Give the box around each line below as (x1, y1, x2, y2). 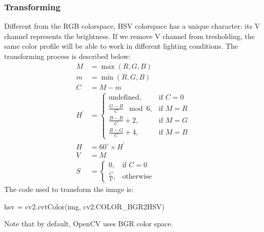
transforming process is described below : (4, 51, 131, 61)
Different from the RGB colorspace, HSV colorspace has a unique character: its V (4, 21, 260, 31)
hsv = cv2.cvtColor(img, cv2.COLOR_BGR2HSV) (4, 201, 165, 211)
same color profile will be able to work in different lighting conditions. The (4, 41, 238, 51)
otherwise (122, 172, 152, 180)
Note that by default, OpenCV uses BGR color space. (4, 218, 173, 229)
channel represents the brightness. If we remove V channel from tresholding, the (4, 30, 255, 41)
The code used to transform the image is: (4, 183, 134, 194)
